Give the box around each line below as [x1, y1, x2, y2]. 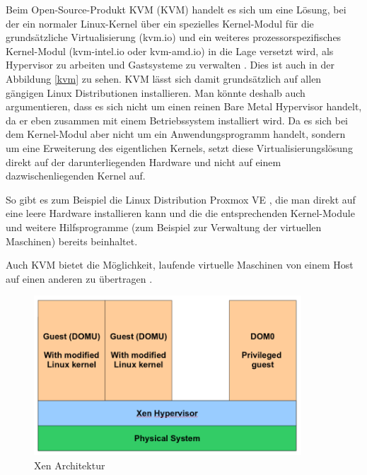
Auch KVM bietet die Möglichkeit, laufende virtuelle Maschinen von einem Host [6, 257, 354, 272]
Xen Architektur [34, 457, 105, 472]
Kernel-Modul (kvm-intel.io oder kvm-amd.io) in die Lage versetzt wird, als [6, 43, 334, 58]
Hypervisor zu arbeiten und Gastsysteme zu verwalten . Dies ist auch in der [6, 57, 334, 72]
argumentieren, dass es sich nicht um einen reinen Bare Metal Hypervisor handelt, [6, 99, 362, 114]
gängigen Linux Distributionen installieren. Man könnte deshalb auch [6, 85, 305, 100]
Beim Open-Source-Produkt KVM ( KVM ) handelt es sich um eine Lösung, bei [6, 2, 346, 16]
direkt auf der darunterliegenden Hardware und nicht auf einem [6, 154, 281, 169]
